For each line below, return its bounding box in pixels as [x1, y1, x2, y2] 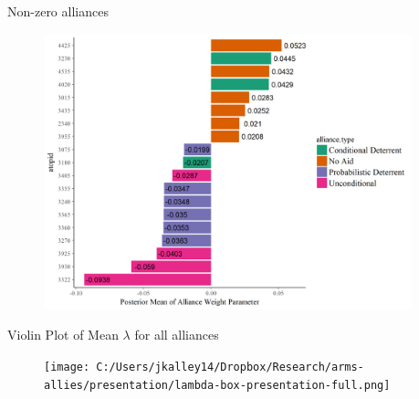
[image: [44, 360, 90, 373]
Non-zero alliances [7, 2, 109, 20]
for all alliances [134, 325, 219, 344]
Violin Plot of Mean [7, 325, 119, 344]
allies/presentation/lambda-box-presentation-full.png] [44, 378, 391, 392]
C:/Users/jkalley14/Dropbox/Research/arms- [96, 360, 364, 373]
